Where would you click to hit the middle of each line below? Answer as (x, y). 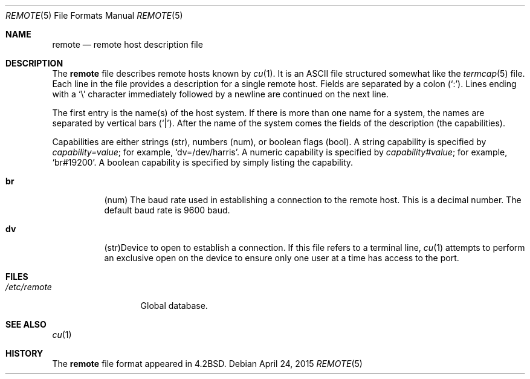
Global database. (174, 306)
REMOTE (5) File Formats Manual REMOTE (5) (94, 15)
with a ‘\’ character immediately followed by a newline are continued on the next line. (221, 94)
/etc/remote (29, 287)
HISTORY (24, 353)
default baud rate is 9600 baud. (167, 210)
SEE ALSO (26, 324)
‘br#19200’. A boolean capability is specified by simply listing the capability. (203, 162)
